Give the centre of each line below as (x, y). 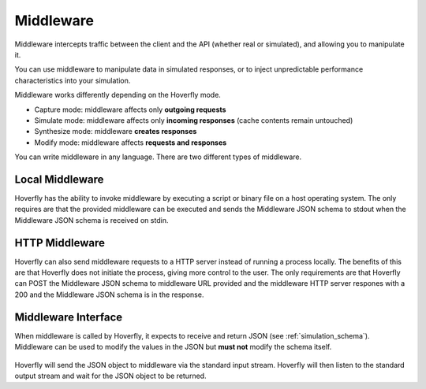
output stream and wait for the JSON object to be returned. (110, 376)
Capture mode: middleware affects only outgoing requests (130, 109)
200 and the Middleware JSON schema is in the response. (109, 295)
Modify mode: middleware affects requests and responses (131, 143)
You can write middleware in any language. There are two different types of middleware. (158, 157)
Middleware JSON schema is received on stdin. (92, 220)
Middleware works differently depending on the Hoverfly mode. (118, 95)
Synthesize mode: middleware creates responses (116, 132)
